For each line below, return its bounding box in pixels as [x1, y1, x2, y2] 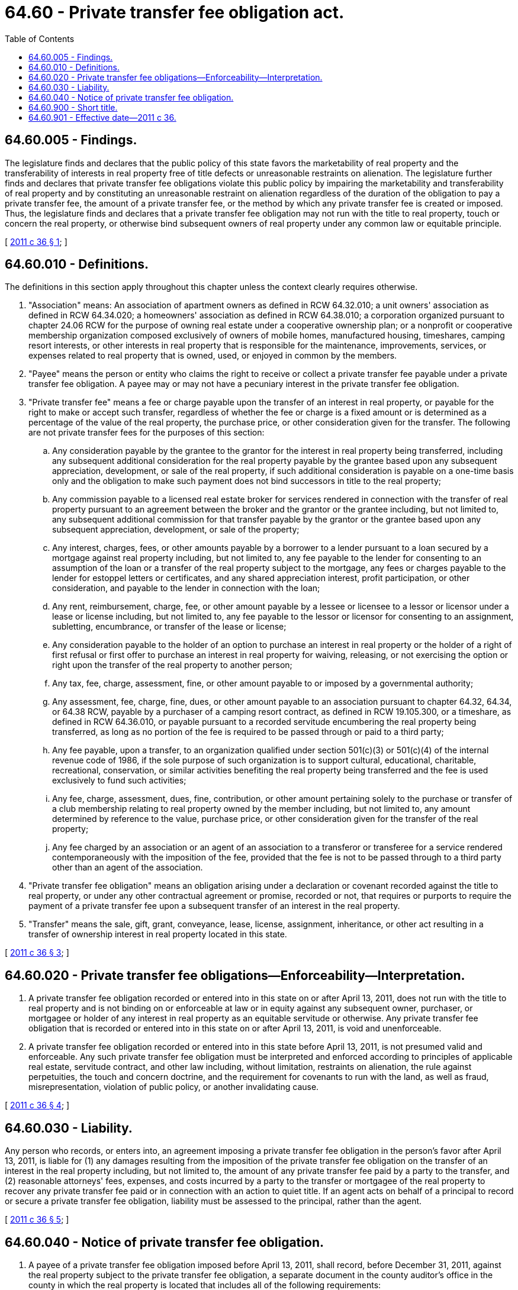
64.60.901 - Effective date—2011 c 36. [28, 112, 176, 122]
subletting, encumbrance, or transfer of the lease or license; [52, 621, 287, 632]
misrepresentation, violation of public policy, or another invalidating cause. [28, 1082, 319, 1092]
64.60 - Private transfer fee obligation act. [5, 2, 345, 22]
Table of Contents [5, 33, 75, 44]
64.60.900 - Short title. [28, 102, 118, 112]
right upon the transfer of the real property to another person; [52, 660, 292, 670]
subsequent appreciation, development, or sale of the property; [52, 524, 300, 535]
